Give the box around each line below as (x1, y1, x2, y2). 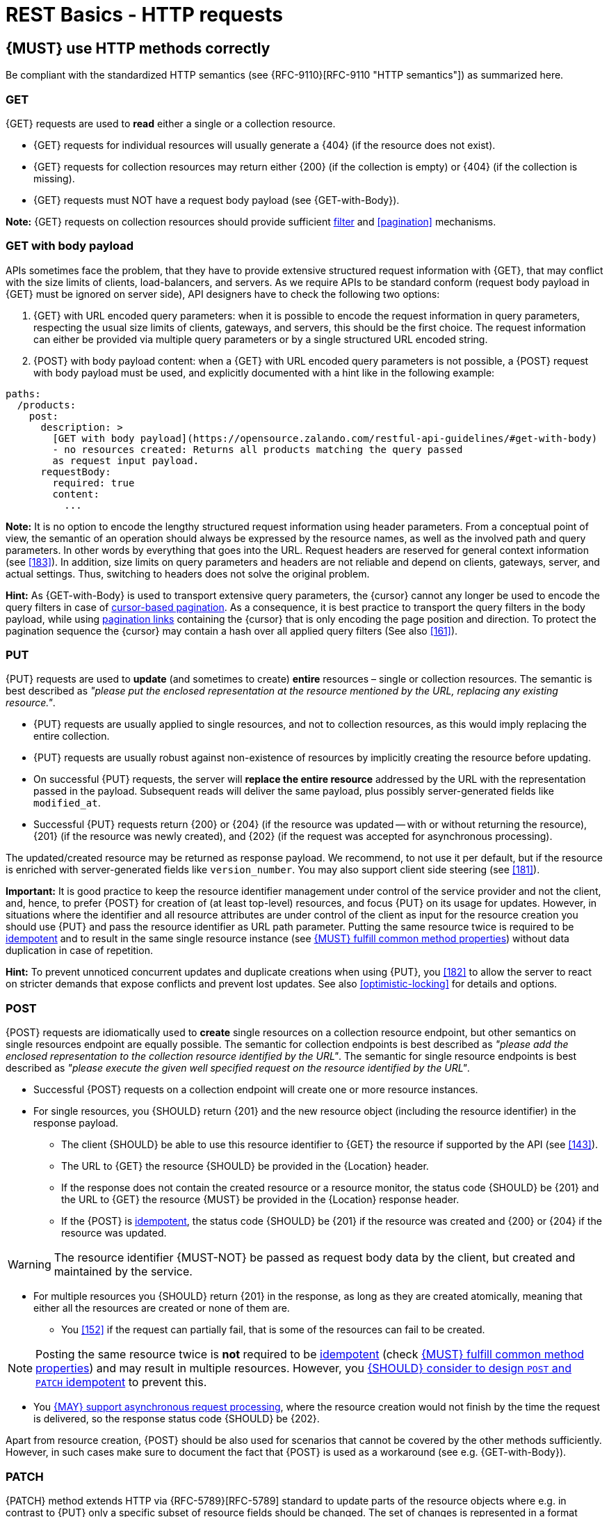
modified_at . (33, 797, 101, 809)
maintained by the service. (54, 1264, 193, 1279)
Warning (8, 1257, 51, 1272)
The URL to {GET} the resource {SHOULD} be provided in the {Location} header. (61, 1160, 429, 1173)
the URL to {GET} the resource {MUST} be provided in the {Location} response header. (61, 1193, 460, 1206)
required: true (52, 477, 135, 489)
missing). (33, 172, 75, 184)
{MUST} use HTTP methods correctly (6, 39, 270, 57)
